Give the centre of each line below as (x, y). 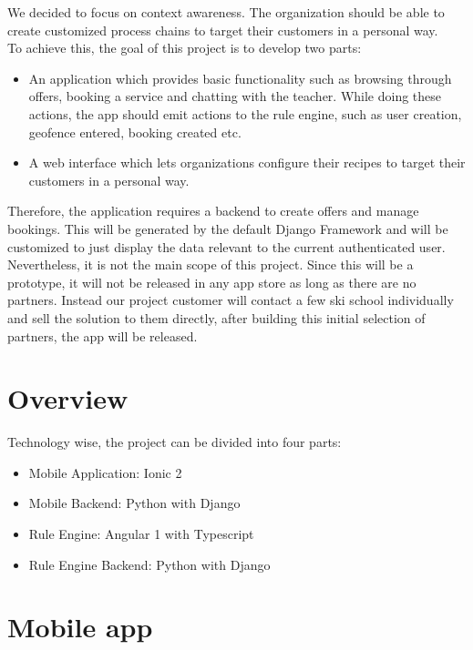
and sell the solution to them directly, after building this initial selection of (216, 317)
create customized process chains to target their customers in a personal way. (223, 30)
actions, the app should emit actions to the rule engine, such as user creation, (245, 113)
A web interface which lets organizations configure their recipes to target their (247, 162)
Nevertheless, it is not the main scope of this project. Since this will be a (211, 264)
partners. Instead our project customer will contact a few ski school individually (231, 300)
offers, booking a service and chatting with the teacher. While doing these (235, 96)
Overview (68, 398)
